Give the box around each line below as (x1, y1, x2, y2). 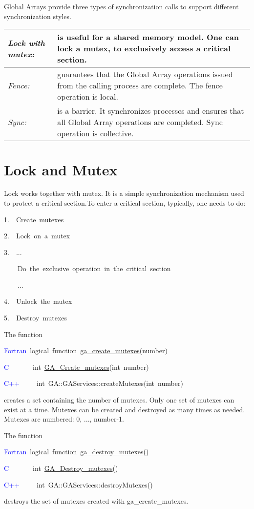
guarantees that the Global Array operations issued (57, 68, 233, 80)
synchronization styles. (4, 11, 71, 21)
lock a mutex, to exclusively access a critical (57, 42, 231, 54)
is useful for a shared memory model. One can (57, 31, 239, 43)
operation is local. (57, 91, 118, 103)
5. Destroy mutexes (4, 313, 67, 323)
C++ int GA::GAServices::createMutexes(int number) (4, 378, 183, 388)
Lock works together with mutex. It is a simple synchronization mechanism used (4, 188, 244, 198)
